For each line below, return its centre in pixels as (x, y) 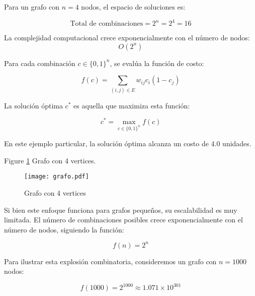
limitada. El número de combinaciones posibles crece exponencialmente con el (123, 220)
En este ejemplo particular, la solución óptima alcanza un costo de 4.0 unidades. (128, 143)
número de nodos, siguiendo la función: (64, 229)
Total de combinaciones (107, 24)
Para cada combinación (40, 63)
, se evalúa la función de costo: (157, 63)
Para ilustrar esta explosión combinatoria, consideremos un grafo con (110, 261)
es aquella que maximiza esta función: (132, 105)
